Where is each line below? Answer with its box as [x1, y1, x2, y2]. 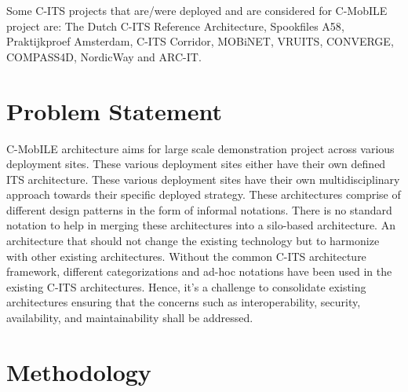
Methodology [6, 355, 151, 387]
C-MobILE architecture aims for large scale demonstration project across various [6, 140, 395, 156]
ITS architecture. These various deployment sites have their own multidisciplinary [6, 170, 400, 187]
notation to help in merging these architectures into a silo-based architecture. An [6, 217, 395, 233]
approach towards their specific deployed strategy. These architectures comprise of [6, 186, 401, 203]
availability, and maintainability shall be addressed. [6, 310, 253, 326]
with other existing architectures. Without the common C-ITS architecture [6, 247, 366, 264]
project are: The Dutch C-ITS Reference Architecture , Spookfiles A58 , [6, 17, 344, 34]
